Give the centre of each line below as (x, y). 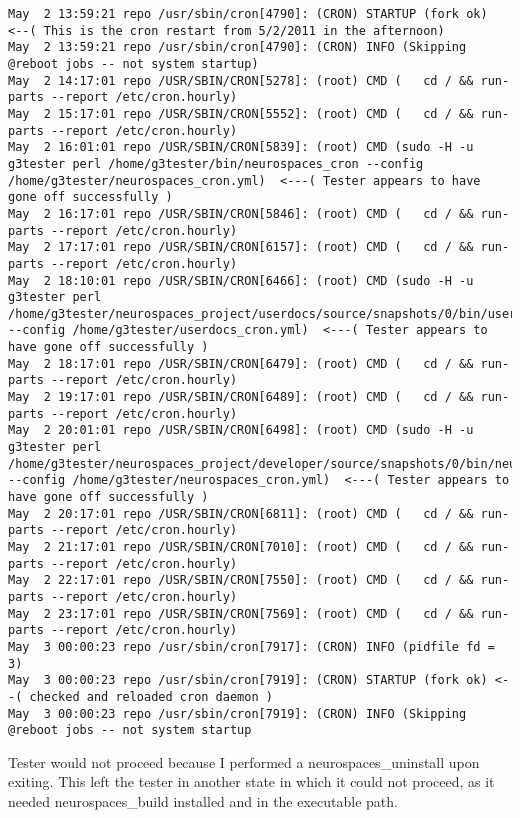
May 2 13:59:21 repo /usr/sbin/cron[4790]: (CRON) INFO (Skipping (237, 47)
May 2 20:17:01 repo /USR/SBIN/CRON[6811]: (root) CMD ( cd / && (241, 513)
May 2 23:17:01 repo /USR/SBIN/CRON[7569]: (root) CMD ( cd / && (241, 613)
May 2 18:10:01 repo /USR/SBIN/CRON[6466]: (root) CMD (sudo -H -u (241, 280)
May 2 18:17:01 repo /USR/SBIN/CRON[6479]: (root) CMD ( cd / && (241, 363)
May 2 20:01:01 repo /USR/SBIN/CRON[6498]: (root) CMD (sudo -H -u (241, 430)
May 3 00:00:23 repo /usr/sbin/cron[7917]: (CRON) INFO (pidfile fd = (251, 646)
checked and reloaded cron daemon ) (151, 696)
